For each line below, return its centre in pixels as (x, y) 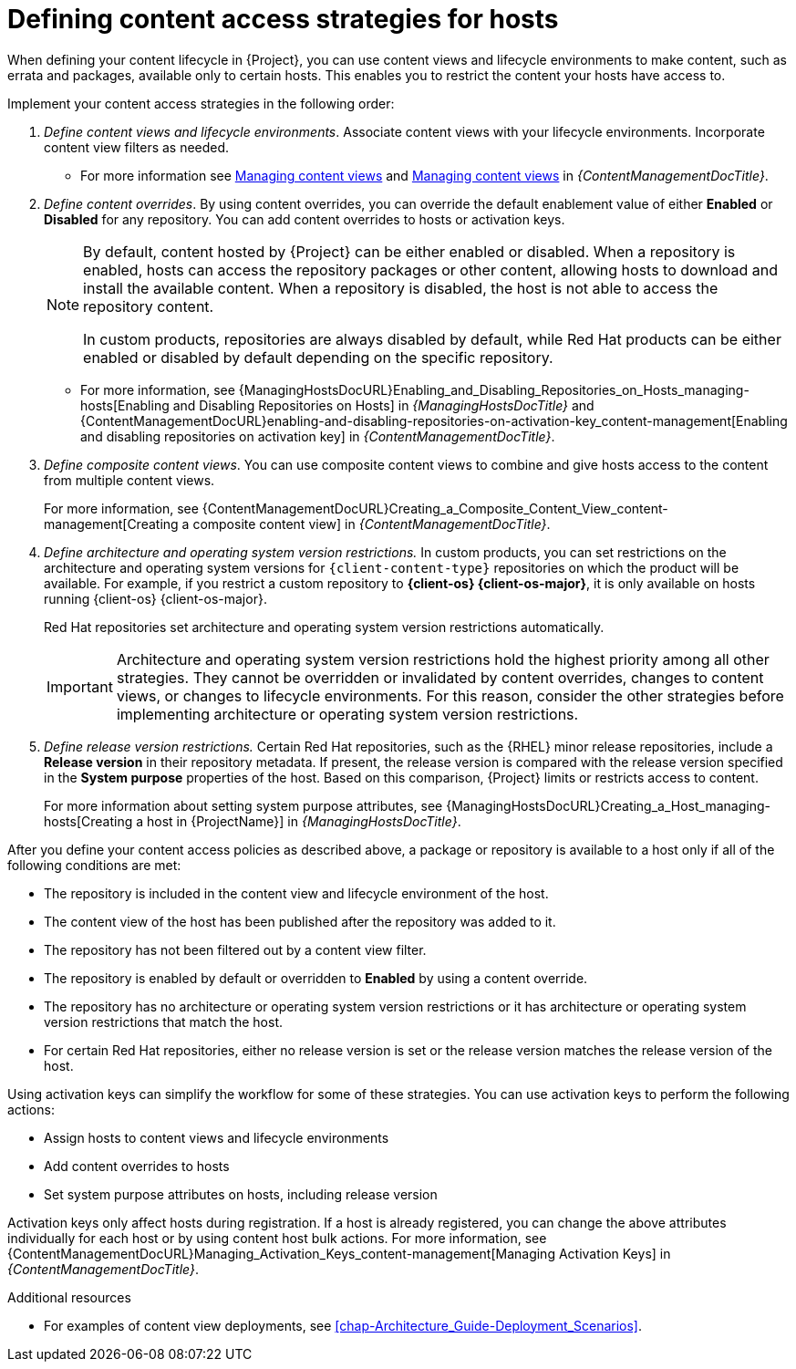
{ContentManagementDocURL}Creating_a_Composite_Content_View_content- (435, 508)
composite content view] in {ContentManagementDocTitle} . (372, 524)
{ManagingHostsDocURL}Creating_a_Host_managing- (608, 805)
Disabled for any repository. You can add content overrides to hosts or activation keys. (305, 219)
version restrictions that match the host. (163, 1022)
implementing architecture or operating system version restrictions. (347, 714)
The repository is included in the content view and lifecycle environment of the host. (296, 893)
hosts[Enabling (125, 405)
